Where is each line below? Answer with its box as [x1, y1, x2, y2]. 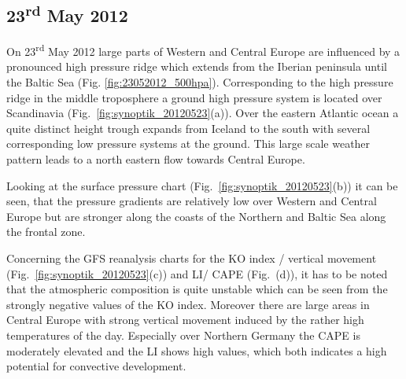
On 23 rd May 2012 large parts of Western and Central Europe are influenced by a [6, 41, 400, 59]
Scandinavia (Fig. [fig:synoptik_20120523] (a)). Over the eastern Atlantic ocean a [6, 105, 399, 121]
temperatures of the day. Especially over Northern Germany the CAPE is [6, 326, 360, 343]
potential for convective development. [6, 358, 186, 374]
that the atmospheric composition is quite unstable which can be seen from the [6, 281, 388, 297]
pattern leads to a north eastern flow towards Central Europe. [6, 151, 305, 167]
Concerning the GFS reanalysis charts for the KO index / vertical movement [6, 249, 377, 266]
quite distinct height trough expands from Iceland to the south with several [6, 120, 371, 136]
